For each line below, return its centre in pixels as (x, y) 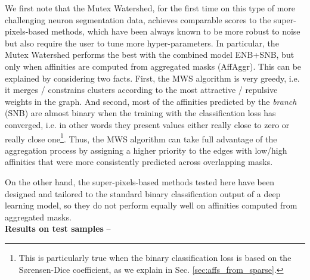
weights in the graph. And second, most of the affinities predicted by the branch (151, 101)
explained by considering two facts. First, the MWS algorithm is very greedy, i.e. (152, 78)
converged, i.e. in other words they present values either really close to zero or (147, 124)
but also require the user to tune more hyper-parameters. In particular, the (142, 43)
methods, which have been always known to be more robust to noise (176, 31)
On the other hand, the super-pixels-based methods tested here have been (139, 181)
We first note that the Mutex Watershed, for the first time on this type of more (150, 8)
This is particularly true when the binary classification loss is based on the (155, 257)
